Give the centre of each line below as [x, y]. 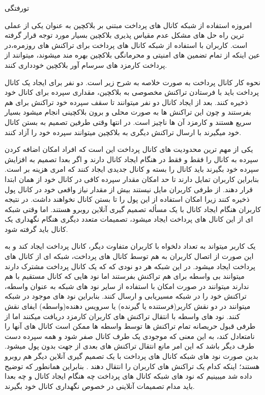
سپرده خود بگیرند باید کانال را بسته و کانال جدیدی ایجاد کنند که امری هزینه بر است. [132, 169]
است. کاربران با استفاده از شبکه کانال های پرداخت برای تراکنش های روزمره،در [126, 45]
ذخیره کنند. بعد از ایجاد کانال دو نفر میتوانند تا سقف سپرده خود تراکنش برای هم [126, 102]
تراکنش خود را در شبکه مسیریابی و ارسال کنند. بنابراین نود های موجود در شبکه [126, 296]
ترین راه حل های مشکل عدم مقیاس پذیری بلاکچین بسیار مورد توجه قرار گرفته [124, 35]
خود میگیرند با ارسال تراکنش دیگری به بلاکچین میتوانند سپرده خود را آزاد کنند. [123, 132]
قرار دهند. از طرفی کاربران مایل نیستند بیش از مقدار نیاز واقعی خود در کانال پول [129, 189]
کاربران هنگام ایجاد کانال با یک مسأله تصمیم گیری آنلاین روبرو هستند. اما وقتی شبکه [133, 209]
